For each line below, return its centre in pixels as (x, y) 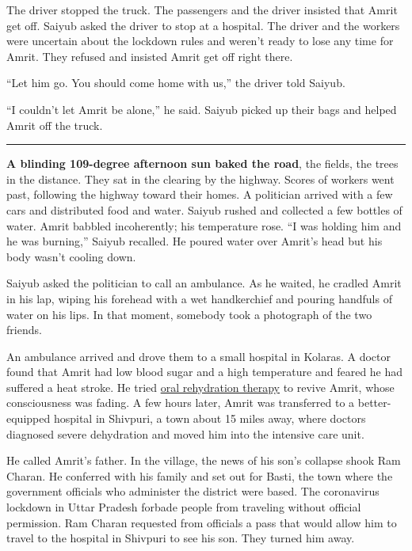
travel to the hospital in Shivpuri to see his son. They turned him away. (181, 538)
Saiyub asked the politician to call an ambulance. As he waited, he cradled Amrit (204, 283)
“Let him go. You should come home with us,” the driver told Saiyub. (176, 83)
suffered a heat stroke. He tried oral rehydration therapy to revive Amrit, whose (200, 387)
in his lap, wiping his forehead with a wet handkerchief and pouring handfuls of (199, 298)
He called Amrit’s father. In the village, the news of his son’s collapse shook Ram (204, 460)
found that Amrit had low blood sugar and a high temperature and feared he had (205, 372)
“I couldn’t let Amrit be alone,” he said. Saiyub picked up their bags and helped (202, 109)
